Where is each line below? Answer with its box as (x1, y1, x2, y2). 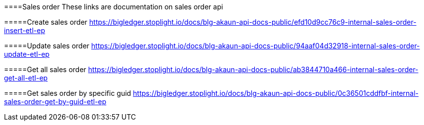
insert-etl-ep (4, 26, 45, 35)
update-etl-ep (4, 50, 50, 58)
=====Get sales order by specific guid (4, 89, 131, 97)
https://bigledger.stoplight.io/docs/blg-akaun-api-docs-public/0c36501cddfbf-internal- (133, 89, 419, 97)
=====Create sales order (4, 18, 87, 26)
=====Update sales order (4, 42, 89, 50)
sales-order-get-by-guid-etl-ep (4, 97, 107, 106)
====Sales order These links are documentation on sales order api (4, 2, 223, 11)
